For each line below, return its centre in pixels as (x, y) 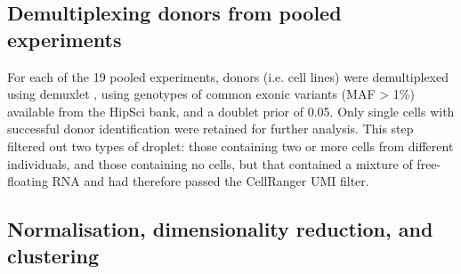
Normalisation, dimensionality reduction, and (220, 229)
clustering (53, 255)
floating (28, 181)
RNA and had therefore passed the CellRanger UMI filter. (210, 181)
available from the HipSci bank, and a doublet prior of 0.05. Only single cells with (231, 111)
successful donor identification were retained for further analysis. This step (210, 129)
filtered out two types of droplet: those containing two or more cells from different (230, 145)
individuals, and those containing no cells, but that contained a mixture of (210, 163)
